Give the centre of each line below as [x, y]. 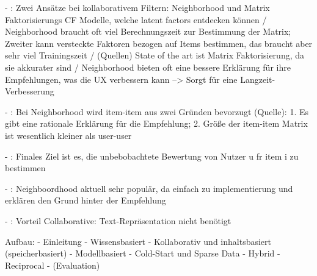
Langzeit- [258, 79]
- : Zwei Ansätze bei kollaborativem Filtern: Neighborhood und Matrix [137, 7]
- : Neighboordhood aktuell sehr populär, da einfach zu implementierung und [149, 188]
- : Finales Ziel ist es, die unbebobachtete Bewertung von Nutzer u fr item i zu [152, 156]
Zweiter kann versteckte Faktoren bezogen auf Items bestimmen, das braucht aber [159, 43]
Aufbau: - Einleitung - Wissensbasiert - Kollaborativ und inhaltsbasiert [138, 241]
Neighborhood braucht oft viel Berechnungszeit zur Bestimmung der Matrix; [148, 31]
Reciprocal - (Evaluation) [53, 265]
